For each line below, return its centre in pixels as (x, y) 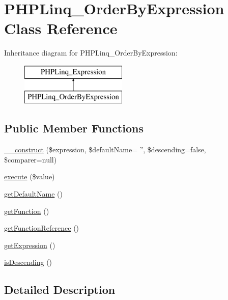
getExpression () (30, 245)
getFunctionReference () (42, 228)
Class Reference (61, 28)
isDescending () (28, 262)
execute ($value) (30, 176)
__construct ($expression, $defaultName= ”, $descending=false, (105, 149)
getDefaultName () (33, 194)
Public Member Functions (74, 128)
